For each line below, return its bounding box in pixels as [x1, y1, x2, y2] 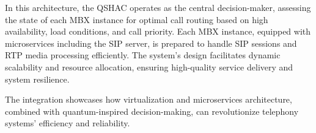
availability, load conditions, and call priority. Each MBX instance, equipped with [5, 25, 311, 38]
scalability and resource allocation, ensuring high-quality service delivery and [5, 60, 293, 73]
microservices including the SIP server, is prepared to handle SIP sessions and [5, 36, 297, 49]
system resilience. [5, 72, 70, 85]
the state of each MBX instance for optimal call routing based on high [5, 13, 268, 26]
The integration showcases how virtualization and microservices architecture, [5, 93, 292, 106]
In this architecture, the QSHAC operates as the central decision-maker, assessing [5, 1, 311, 13]
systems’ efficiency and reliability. [5, 117, 130, 129]
